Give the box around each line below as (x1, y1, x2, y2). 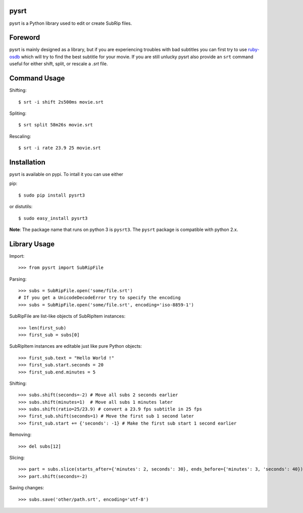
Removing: (9, 432, 32, 438)
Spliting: (9, 110, 27, 116)
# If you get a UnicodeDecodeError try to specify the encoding (18, 295, 181, 301)
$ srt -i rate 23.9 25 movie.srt (18, 145, 101, 151)
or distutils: (9, 204, 33, 210)
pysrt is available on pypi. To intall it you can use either (9, 171, 124, 177)
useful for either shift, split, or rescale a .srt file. (9, 61, 108, 67)
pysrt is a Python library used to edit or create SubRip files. (9, 20, 132, 26)
